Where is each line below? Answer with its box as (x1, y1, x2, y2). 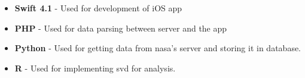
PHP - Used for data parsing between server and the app (14, 21, 227, 34)
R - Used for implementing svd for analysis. (14, 61, 176, 74)
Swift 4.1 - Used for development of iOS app (14, 2, 182, 14)
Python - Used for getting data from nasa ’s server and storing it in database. (14, 42, 301, 54)
